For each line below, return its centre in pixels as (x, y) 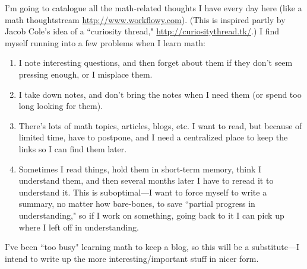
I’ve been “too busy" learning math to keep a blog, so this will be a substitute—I (152, 247)
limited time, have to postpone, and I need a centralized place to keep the (153, 137)
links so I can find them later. (73, 148)
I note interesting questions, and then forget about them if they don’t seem (156, 63)
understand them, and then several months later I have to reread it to (146, 180)
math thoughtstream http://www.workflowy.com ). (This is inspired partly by (145, 19)
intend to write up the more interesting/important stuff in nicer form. (132, 258)
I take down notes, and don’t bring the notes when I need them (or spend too (160, 94)
